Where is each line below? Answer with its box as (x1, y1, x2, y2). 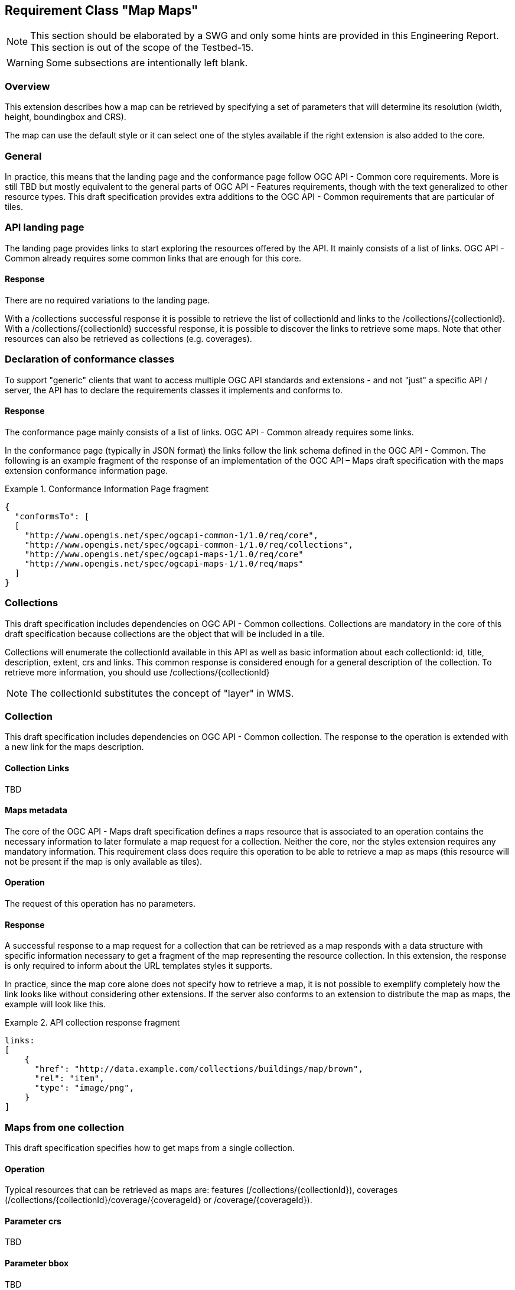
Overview (5, 80, 50, 92)
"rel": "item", (34, 1074, 105, 1084)
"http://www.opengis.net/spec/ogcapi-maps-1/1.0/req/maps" (24, 558, 304, 568)
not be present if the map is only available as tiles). (5, 856, 202, 867)
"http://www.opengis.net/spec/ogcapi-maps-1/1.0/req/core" (24, 549, 304, 559)
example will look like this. (5, 999, 106, 1010)
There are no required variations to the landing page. (5, 295, 210, 305)
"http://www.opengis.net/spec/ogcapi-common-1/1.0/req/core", (24, 530, 319, 540)
